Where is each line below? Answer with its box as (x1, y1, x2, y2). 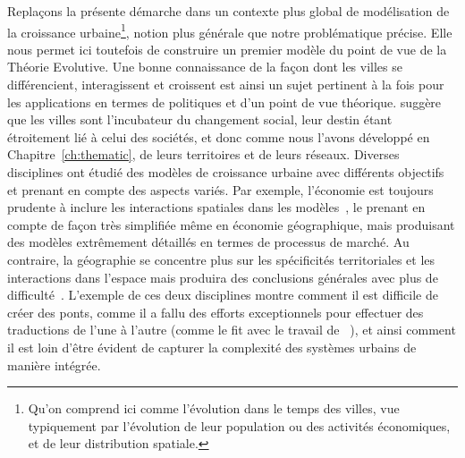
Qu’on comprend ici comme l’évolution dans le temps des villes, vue (28, 399, 400, 418)
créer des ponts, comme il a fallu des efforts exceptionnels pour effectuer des (7, 302, 424, 321)
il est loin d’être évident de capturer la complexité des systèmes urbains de (7, 337, 417, 356)
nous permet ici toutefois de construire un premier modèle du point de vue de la (7, 39, 447, 58)
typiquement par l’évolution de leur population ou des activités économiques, (28, 416, 451, 435)
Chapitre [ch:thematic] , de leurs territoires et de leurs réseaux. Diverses (7, 145, 400, 164)
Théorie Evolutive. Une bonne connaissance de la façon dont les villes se (7, 57, 402, 76)
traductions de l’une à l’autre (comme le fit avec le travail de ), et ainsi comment (7, 320, 456, 339)
